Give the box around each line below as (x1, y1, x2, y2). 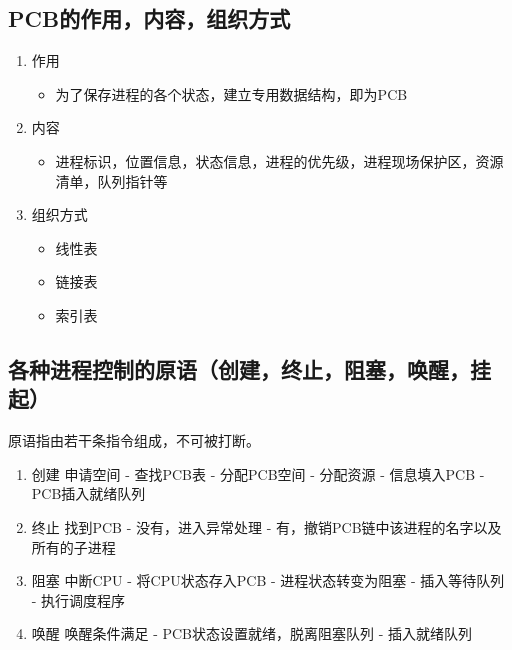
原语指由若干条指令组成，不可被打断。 (8, 430, 260, 451)
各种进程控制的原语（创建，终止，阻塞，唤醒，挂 (8, 353, 491, 384)
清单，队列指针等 (55, 170, 168, 191)
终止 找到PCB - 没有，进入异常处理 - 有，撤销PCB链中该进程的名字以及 (31, 516, 502, 537)
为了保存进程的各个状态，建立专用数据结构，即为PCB (55, 83, 408, 104)
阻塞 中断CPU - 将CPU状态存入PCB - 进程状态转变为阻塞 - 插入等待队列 (31, 570, 505, 591)
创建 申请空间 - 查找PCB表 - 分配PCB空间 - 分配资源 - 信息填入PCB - (31, 463, 485, 484)
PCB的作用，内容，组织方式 (8, 3, 291, 34)
